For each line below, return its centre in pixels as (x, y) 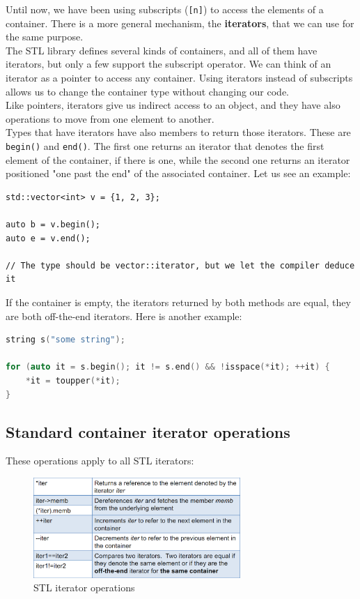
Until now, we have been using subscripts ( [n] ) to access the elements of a (165, 9)
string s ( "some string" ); (65, 340)
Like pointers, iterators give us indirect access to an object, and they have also (173, 105)
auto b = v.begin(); (53, 225)
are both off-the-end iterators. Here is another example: (124, 316)
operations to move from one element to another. (110, 118)
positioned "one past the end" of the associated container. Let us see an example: (178, 173)
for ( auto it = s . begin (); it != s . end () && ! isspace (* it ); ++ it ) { (168, 367)
